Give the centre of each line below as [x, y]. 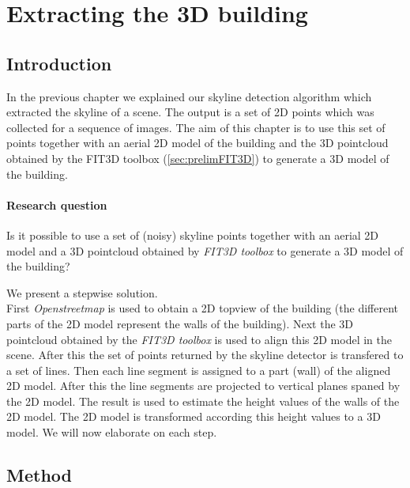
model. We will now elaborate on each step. [112, 432]
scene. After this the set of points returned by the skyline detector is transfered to [205, 355]
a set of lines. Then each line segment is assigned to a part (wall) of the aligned [199, 370]
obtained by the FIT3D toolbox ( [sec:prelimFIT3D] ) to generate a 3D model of [198, 158]
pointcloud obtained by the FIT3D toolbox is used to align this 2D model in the [199, 339]
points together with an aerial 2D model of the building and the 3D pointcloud [197, 143]
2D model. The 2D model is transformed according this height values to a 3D [194, 416]
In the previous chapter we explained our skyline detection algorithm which [189, 96]
